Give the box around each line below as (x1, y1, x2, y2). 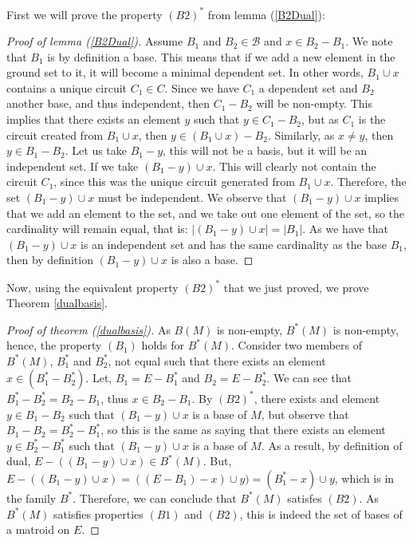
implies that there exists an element (6, 111, 181, 128)
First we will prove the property (6, 6, 163, 22)
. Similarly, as (267, 126, 335, 143)
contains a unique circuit (6, 79, 128, 96)
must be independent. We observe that (97, 189, 287, 206)
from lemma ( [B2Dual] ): (207, 6, 325, 22)
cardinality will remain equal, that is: (6, 220, 188, 237)
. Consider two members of (231, 337, 362, 353)
